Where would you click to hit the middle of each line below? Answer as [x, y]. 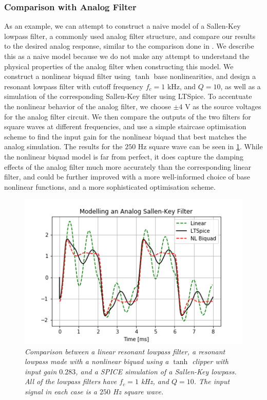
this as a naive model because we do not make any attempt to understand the [127, 56]
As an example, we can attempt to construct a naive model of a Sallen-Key [122, 26]
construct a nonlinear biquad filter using [68, 76]
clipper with [210, 361]
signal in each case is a [61, 391]
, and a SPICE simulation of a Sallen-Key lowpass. [156, 371]
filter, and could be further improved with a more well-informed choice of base [127, 177]
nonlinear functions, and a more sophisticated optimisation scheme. [110, 186]
